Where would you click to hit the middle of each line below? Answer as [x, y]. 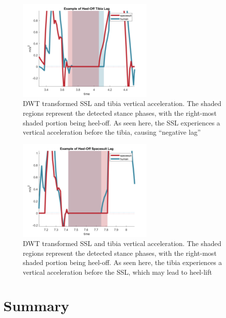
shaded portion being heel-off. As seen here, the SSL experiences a [122, 122]
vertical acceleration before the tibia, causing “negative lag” [112, 132]
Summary [36, 305]
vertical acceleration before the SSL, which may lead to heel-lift [118, 272]
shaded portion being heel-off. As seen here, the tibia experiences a [122, 262]
